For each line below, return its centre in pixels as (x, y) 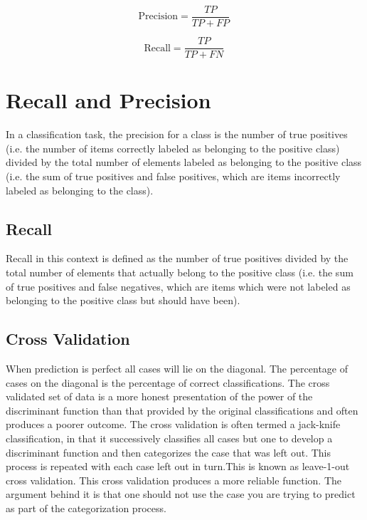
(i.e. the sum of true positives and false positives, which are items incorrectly (173, 176)
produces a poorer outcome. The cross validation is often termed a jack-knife (173, 424)
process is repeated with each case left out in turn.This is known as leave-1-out (178, 466)
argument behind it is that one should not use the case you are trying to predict (181, 494)
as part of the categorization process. (86, 508)
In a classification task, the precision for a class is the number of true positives (177, 134)
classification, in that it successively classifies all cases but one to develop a (169, 438)
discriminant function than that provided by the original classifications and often (182, 410)
